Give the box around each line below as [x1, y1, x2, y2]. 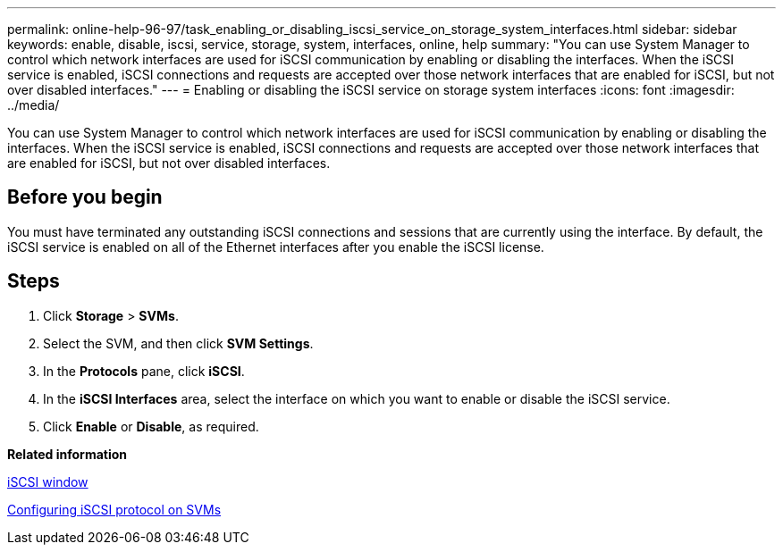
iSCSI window [7, 473, 88, 489]
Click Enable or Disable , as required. [43, 418, 259, 434]
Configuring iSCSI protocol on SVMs [7, 501, 222, 517]
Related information [7, 446, 128, 462]
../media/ [7, 97, 60, 113]
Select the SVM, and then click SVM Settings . [43, 335, 314, 351]
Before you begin [7, 186, 163, 209]
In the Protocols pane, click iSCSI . [43, 363, 245, 379]
